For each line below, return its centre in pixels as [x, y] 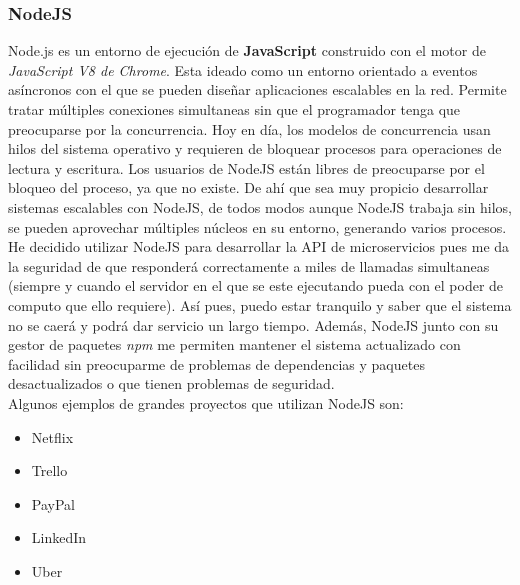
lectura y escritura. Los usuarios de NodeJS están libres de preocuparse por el [246, 167]
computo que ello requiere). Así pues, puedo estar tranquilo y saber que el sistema [260, 304]
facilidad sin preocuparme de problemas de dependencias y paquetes [216, 363]
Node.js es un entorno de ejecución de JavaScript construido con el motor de [247, 50]
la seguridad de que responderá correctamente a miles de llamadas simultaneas [249, 265]
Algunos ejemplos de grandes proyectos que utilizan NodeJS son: [206, 402]
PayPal [53, 503]
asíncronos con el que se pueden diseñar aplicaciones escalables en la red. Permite [257, 89]
